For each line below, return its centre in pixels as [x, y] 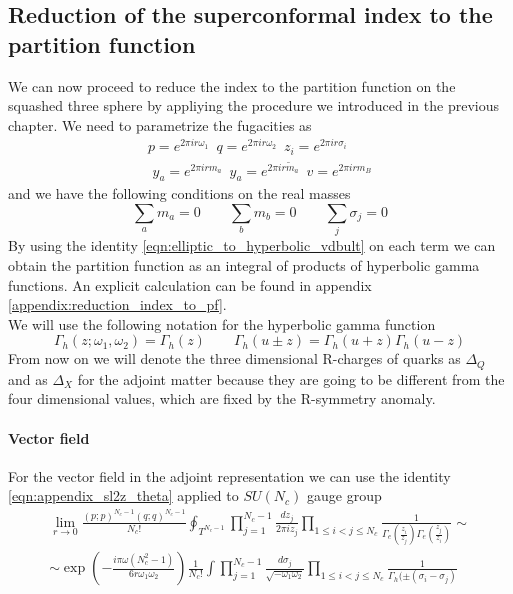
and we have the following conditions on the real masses [179, 193]
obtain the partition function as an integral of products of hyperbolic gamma [244, 264]
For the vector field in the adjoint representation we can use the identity [229, 475]
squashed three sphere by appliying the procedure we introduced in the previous [253, 105]
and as [28, 378]
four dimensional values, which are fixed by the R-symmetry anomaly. [222, 398]
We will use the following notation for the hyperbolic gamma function [222, 323]
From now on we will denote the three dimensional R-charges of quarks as [234, 358]
